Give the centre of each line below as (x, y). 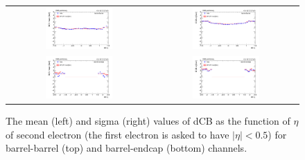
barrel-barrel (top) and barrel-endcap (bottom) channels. (127, 148)
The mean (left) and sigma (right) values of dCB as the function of (148, 121)
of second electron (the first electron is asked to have (117, 134)
